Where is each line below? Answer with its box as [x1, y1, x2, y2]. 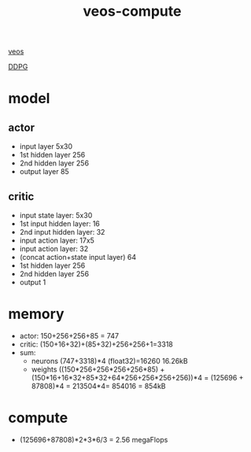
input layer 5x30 [19, 142, 73, 151]
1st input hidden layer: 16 [19, 219, 101, 228]
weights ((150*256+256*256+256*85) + [31, 365, 165, 374]
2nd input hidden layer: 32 [19, 228, 105, 236]
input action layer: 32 [19, 244, 89, 254]
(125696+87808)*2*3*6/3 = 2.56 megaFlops [19, 435, 168, 444]
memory [8, 306, 65, 323]
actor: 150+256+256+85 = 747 [19, 331, 120, 340]
